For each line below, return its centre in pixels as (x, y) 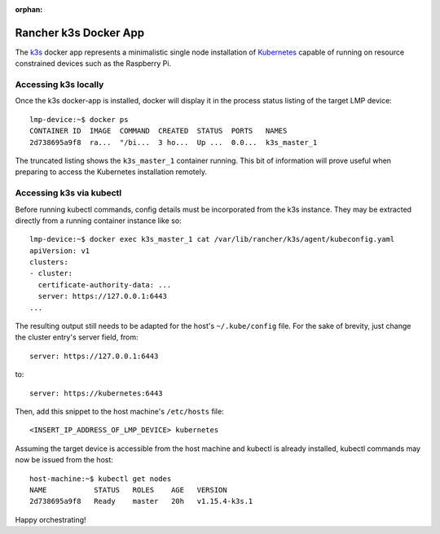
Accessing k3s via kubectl (68, 193)
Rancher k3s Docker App (80, 33)
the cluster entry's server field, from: (77, 337)
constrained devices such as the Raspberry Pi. (93, 63)
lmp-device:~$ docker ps (79, 119)
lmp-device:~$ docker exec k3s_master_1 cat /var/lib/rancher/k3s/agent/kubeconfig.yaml (212, 239)
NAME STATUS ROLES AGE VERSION (128, 490)
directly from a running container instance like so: (99, 221)
